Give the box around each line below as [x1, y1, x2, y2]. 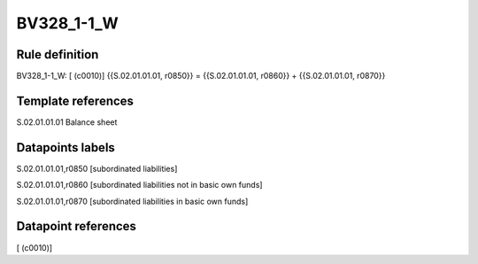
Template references [16, 93, 135, 108]
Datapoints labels [16, 140, 115, 155]
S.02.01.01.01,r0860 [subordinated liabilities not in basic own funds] [16, 180, 263, 190]
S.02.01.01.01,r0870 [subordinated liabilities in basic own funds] [16, 196, 249, 206]
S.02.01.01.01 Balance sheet [16, 116, 118, 128]
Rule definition [16, 47, 99, 62]
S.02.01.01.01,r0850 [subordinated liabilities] [16, 163, 178, 174]
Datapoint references [16, 219, 137, 234]
